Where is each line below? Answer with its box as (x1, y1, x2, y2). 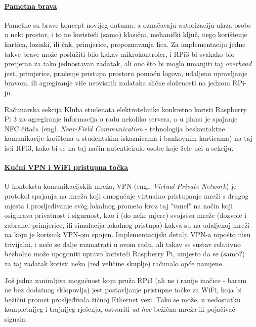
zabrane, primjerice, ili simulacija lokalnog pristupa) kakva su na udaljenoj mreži (4, 219, 250, 230)
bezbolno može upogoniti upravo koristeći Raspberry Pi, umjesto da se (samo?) (4, 248, 245, 259)
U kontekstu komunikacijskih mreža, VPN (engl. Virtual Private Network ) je (4, 181, 237, 191)
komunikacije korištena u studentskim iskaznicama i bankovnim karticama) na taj (4, 133, 253, 143)
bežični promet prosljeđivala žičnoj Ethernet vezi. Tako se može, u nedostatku (4, 294, 241, 304)
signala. (4, 314, 27, 324)
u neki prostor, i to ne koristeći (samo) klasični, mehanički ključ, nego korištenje (4, 29, 247, 40)
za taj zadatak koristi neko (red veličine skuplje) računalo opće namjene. (4, 258, 224, 269)
